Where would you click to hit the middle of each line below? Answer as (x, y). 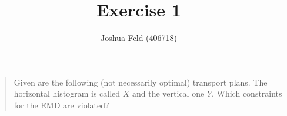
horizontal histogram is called (67, 93)
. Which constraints (247, 93)
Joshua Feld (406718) (139, 38)
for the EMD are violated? (61, 105)
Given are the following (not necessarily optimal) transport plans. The (141, 82)
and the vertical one (168, 93)
